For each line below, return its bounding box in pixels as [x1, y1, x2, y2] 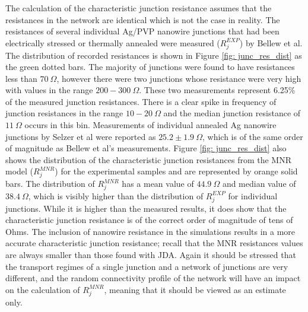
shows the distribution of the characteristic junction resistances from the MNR [5, 153, 291, 165]
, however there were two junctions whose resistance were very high [56, 72, 301, 84]
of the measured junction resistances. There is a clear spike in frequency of [5, 95, 277, 107]
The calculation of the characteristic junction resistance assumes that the [5, 2, 272, 14]
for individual [228, 189, 278, 202]
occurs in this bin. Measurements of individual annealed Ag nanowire [24, 119, 277, 131]
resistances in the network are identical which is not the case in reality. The [5, 13, 280, 26]
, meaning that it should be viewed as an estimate [104, 283, 286, 295]
